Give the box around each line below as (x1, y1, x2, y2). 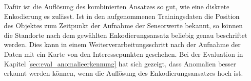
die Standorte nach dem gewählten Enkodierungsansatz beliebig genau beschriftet (4, 30, 248, 40)
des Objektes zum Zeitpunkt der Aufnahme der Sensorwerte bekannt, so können (4, 20, 243, 31)
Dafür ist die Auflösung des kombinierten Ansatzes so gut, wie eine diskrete (4, 1, 230, 11)
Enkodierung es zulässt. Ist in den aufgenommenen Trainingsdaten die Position (4, 11, 240, 21)
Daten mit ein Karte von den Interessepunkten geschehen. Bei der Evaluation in (4, 49, 243, 59)
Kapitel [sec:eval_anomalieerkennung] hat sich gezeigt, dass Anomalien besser (4, 58, 236, 68)
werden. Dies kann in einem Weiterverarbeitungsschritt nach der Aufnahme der (4, 39, 241, 49)
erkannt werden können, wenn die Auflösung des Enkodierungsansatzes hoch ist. (4, 68, 243, 78)
